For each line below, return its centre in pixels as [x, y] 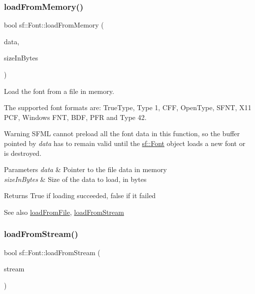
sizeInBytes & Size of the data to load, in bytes [75, 179]
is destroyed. [23, 153]
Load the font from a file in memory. [59, 91]
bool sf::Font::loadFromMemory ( [54, 25]
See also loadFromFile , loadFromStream [64, 212]
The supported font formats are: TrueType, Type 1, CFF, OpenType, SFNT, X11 [128, 107]
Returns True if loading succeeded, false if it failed [80, 195]
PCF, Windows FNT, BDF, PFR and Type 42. [75, 117]
